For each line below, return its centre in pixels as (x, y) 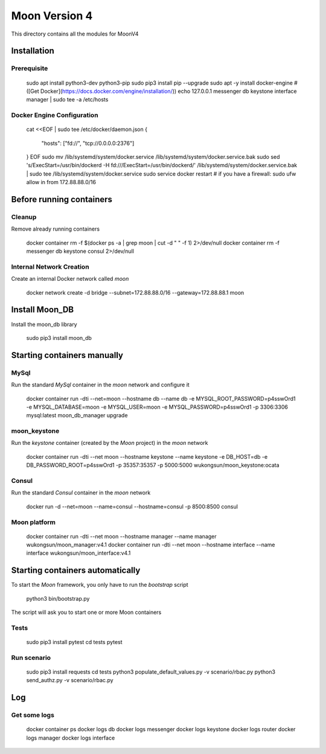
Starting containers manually (67, 355)
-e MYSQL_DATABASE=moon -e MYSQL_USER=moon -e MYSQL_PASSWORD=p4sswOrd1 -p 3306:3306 (157, 407)
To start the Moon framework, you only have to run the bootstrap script (100, 585)
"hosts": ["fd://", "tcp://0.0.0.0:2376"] (88, 143)
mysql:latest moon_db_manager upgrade (77, 415)
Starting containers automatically (76, 570)
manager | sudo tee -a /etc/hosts (67, 100)
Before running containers (62, 200)
